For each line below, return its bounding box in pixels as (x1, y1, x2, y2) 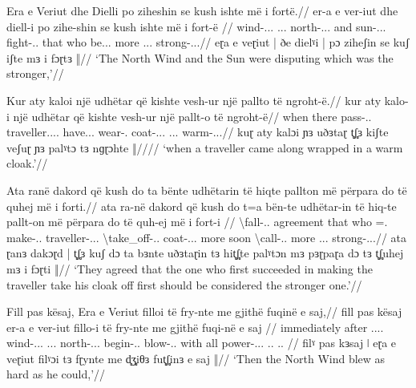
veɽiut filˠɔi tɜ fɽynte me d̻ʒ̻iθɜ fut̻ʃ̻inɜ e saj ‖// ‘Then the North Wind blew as (6, 350, 386, 366)
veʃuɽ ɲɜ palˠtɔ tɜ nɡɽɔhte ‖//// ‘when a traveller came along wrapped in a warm (6, 139, 403, 156)
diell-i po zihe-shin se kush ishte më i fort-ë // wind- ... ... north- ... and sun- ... (6, 18, 386, 34)
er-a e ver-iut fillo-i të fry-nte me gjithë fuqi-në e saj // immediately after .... (6, 318, 384, 335)
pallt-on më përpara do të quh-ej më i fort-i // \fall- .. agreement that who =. (6, 213, 388, 230)
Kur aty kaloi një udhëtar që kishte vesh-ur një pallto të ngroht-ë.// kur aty (6, 91, 382, 108)
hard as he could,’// (6, 366, 106, 382)
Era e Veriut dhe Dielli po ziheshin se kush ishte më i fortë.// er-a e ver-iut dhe (6, 2, 398, 18)
